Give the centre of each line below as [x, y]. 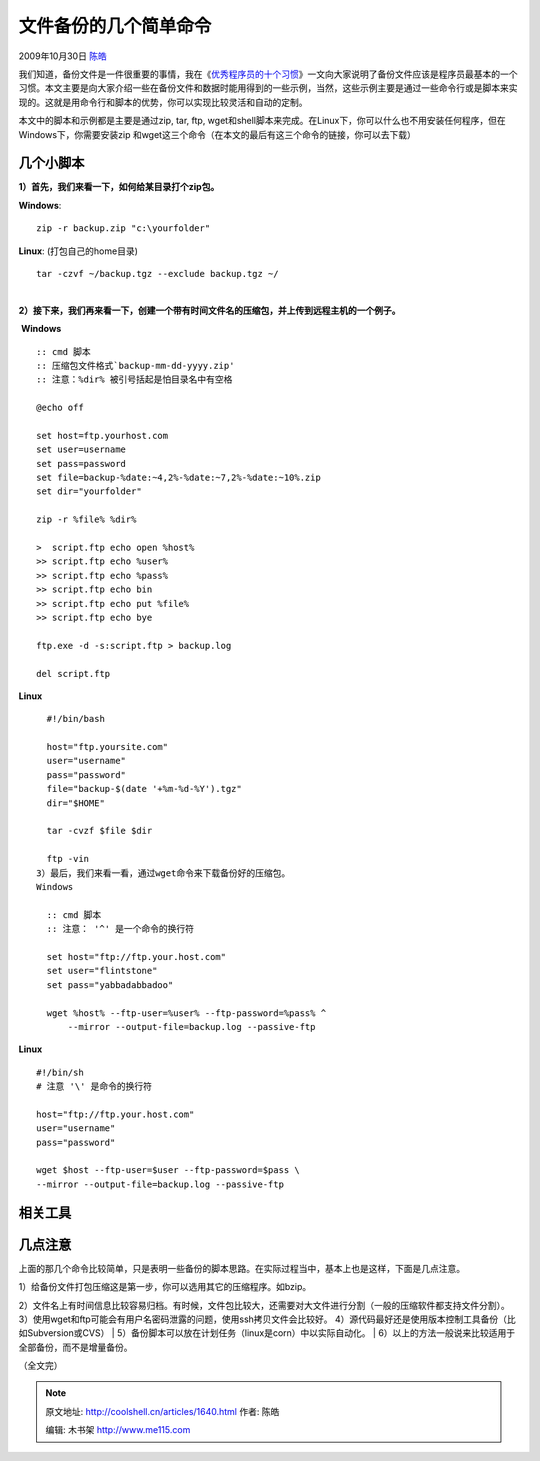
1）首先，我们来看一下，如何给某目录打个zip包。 [119, 187]
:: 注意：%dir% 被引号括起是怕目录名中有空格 [134, 379]
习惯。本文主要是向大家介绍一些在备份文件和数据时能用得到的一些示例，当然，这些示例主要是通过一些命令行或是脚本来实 [268, 88]
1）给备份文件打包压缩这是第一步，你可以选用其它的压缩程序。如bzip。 [165, 1287]
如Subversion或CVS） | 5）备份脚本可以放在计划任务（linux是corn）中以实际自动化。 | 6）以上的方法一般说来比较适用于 [267, 1333]
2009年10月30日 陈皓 [62, 56]
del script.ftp [73, 673]
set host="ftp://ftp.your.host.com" [136, 956]
